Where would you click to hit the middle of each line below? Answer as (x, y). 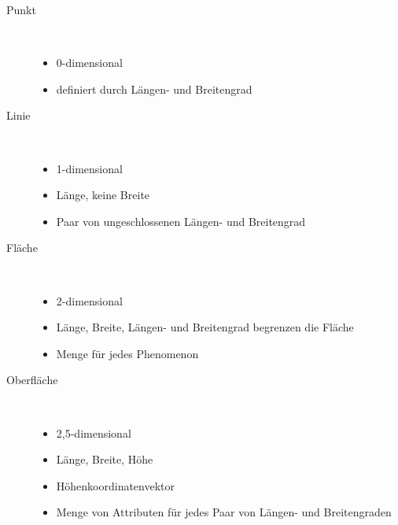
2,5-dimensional (94, 433)
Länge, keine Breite (103, 195)
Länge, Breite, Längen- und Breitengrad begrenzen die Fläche (205, 327)
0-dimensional (89, 63)
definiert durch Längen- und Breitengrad (154, 89)
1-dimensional (89, 168)
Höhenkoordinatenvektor (116, 485)
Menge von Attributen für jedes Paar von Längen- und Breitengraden (224, 512)
